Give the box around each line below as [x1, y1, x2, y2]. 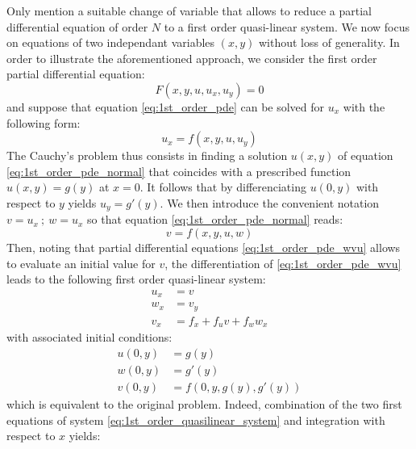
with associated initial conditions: [6, 329, 173, 346]
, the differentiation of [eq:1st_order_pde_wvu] [164, 254, 401, 271]
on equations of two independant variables [6, 34, 215, 51]
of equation [338, 147, 393, 164]
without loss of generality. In [258, 34, 400, 51]
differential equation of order [6, 18, 148, 35]
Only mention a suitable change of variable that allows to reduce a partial [6, 2, 372, 19]
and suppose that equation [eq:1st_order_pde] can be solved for [6, 98, 325, 115]
